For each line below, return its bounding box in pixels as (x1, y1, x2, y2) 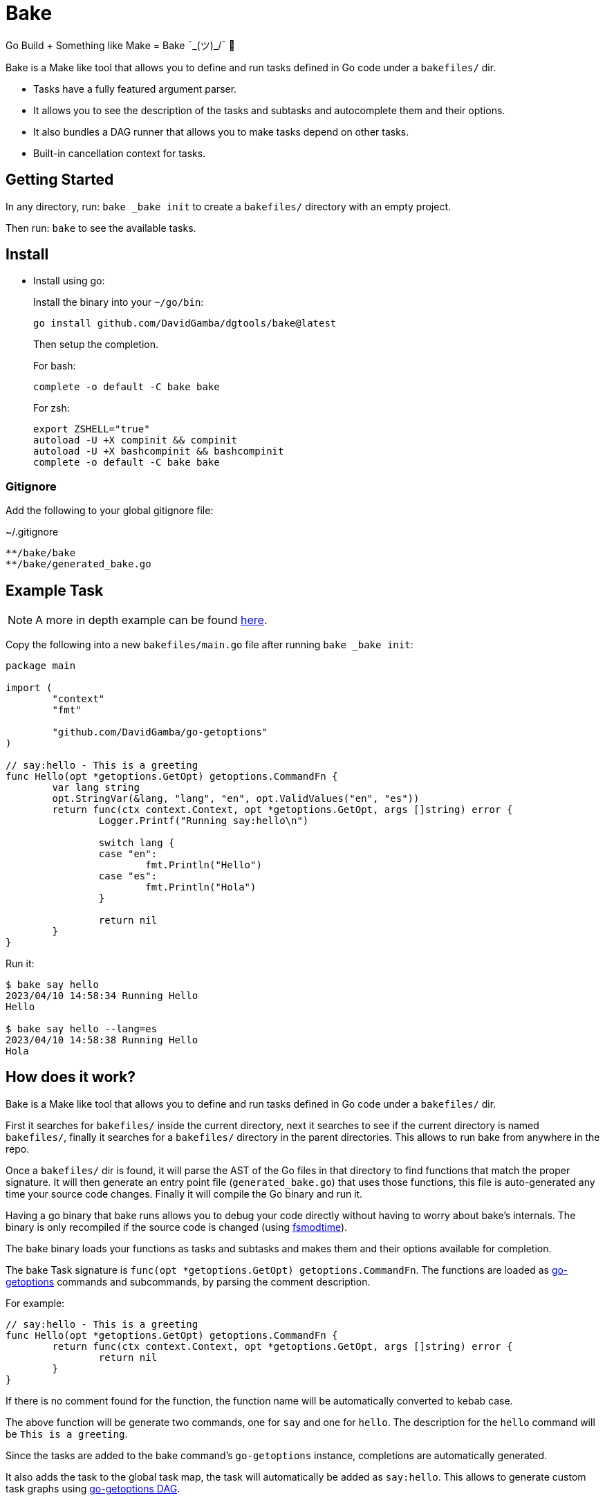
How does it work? (6, 1068, 136, 1086)
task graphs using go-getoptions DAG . (6, 1482, 180, 1494)
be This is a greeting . (6, 1427, 128, 1440)
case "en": (98, 848, 158, 860)
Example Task (6, 581, 104, 599)
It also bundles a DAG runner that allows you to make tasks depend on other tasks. (33, 125, 409, 138)
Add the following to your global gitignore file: (6, 504, 214, 517)
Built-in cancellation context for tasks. (33, 147, 206, 159)
